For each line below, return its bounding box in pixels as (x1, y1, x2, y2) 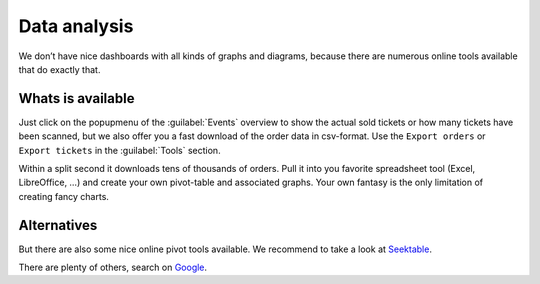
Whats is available (18, 90, 135, 107)
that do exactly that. (18, 63, 101, 75)
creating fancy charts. (18, 190, 110, 202)
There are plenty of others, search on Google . (18, 261, 208, 274)
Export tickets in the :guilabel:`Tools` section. (18, 144, 221, 156)
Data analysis (18, 15, 134, 37)
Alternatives (18, 216, 98, 234)
